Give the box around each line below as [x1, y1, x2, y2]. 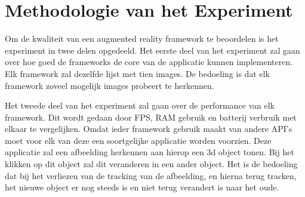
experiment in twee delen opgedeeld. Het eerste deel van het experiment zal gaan [5, 44, 300, 56]
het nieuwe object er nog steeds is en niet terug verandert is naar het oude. [5, 181, 279, 193]
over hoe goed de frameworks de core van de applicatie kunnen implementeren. [5, 56, 293, 68]
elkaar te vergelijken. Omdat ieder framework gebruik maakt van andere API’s [5, 122, 292, 135]
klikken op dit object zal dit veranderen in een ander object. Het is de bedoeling [5, 158, 298, 170]
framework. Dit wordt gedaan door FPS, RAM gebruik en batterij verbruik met [5, 110, 297, 123]
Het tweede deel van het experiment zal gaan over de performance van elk [5, 99, 275, 112]
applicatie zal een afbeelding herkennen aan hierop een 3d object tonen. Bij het [5, 146, 294, 158]
